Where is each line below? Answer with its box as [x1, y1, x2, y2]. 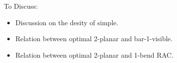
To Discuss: [4, 1, 38, 11]
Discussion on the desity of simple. [15, 17, 119, 27]
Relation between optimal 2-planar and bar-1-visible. [15, 33, 173, 44]
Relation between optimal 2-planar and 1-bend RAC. [15, 49, 174, 60]
